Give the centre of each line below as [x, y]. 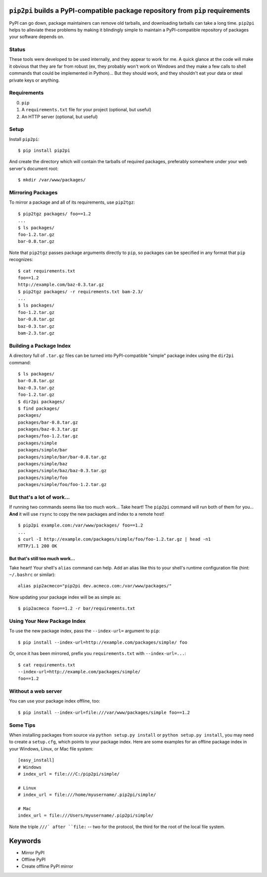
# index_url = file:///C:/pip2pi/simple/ [69, 774]
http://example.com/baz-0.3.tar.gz [61, 285]
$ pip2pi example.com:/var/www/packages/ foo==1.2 [81, 526]
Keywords [25, 841]
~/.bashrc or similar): [32, 575]
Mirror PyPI [33, 852]
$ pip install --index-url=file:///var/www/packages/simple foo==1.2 [104, 712]
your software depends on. [37, 37]
